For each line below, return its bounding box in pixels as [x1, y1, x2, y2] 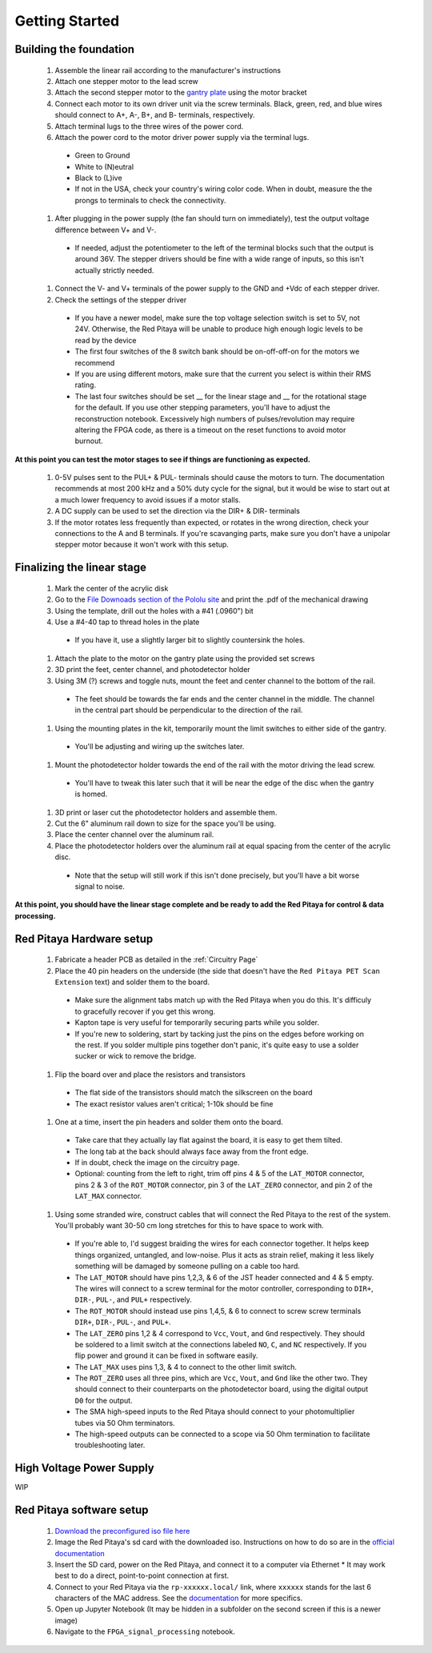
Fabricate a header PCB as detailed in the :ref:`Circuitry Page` [54, 955, 258, 964]
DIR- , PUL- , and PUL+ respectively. [74, 1295, 192, 1304]
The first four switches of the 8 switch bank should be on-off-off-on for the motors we [74, 346, 360, 356]
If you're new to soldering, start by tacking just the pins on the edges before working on [74, 1029, 364, 1039]
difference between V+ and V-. [54, 225, 157, 234]
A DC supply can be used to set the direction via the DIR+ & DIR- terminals [54, 506, 300, 516]
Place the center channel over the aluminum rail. [54, 830, 214, 839]
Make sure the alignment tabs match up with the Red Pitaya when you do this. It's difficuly [74, 995, 372, 1005]
